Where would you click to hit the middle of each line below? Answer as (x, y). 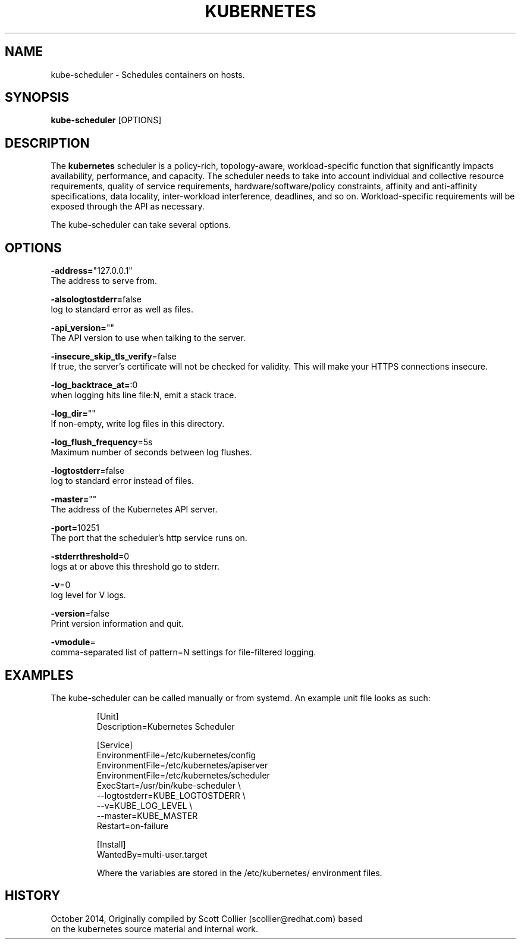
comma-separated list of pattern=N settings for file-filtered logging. (183, 652)
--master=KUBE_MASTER (147, 815)
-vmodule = (73, 642)
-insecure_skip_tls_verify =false (114, 357)
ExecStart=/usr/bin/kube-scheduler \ (169, 785)
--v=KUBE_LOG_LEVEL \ (145, 805)
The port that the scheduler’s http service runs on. (149, 538)
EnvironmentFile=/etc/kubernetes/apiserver (182, 765)
